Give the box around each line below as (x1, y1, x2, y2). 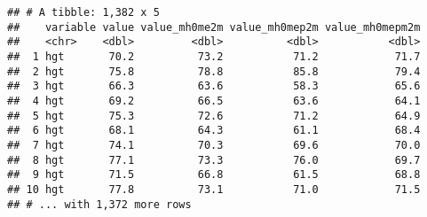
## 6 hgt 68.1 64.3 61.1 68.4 (7, 124, 421, 137)
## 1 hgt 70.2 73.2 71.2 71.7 (7, 50, 421, 63)
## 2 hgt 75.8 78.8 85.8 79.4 (7, 65, 421, 78)
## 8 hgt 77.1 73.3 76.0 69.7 (7, 153, 421, 167)
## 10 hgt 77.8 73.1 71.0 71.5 (7, 182, 421, 196)
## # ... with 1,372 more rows (7, 198, 192, 211)
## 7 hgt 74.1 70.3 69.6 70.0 (7, 138, 421, 151)
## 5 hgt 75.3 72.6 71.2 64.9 (7, 109, 421, 122)
